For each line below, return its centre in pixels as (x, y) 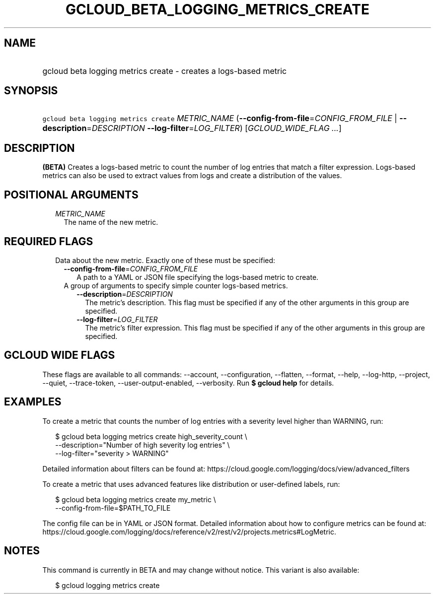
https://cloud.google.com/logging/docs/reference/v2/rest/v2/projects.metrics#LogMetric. (189, 532)
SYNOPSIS (31, 91)
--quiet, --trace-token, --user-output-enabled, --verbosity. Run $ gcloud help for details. (188, 383)
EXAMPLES (33, 402)
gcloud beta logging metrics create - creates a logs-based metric (165, 71)
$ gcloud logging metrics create (108, 585)
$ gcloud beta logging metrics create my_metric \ (136, 499)
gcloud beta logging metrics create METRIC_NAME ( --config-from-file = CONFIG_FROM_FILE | (220, 118)
